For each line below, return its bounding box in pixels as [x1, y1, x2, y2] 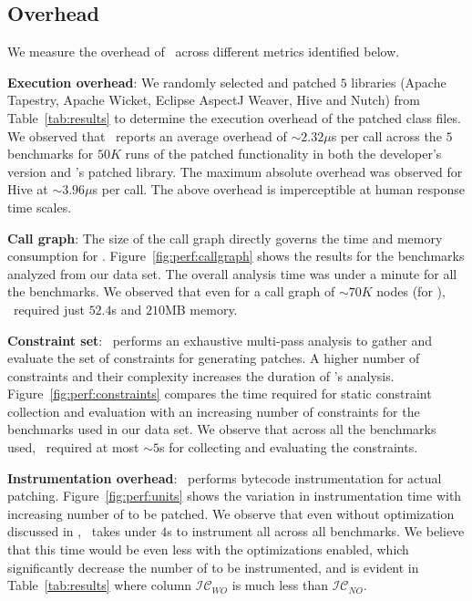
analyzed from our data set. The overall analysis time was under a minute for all [7, 264, 457, 283]
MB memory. [164, 299, 238, 318]
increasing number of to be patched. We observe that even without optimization [7, 503, 455, 523]
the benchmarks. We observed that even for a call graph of [7, 282, 335, 301]
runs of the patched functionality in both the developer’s [125, 144, 442, 163]
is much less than [231, 575, 328, 595]
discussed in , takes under [7, 522, 157, 541]
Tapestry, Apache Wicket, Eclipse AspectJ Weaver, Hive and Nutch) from [7, 90, 420, 109]
